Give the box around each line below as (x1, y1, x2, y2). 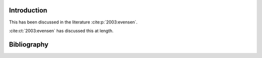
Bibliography (9, 40, 49, 48)
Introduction (9, 6, 48, 14)
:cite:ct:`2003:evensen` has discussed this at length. (9, 28, 114, 34)
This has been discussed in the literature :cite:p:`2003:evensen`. (9, 19, 138, 25)
